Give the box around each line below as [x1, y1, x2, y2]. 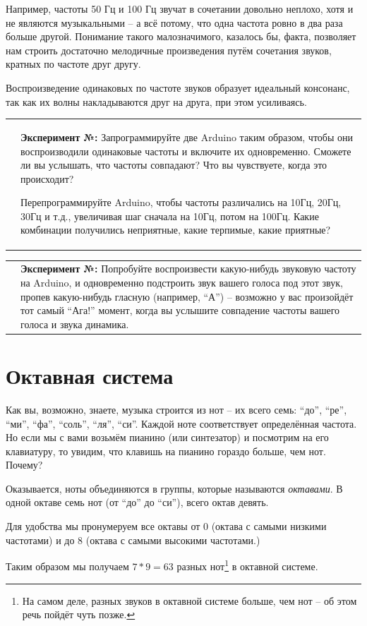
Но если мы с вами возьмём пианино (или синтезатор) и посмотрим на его [6, 430, 329, 445]
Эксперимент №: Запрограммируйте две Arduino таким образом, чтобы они [20, 129, 354, 144]
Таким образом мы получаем [6, 558, 129, 573]
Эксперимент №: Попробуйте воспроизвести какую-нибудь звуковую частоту [20, 261, 356, 276]
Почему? [6, 457, 43, 472]
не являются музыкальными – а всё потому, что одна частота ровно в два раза [6, 15, 343, 30]
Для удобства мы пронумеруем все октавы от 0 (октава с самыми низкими [6, 519, 327, 534]
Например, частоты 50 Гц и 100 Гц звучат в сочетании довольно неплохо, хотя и [6, 1, 354, 16]
